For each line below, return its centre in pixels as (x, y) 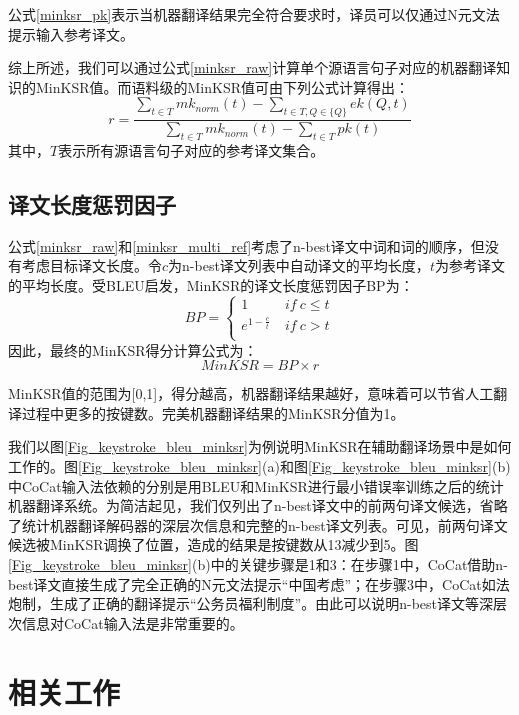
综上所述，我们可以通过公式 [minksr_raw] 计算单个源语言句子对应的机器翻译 (252, 67)
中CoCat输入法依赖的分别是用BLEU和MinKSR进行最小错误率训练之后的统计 (256, 485)
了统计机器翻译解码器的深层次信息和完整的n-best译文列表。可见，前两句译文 (258, 524)
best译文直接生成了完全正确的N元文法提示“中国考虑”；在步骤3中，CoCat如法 (259, 583)
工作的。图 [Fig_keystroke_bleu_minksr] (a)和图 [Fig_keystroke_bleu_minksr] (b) (259, 466)
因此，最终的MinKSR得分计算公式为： (133, 349)
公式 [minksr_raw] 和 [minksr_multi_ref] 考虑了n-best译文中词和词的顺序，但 (246, 245)
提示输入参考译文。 (71, 33)
